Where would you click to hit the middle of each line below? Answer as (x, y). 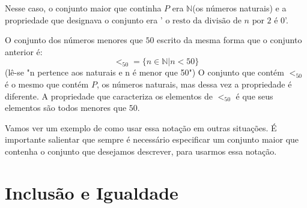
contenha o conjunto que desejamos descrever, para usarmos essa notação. (141, 151)
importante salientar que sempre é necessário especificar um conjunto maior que (152, 139)
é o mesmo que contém (47, 84)
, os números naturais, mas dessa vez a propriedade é (194, 84)
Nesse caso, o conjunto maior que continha (83, 8)
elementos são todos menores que (66, 108)
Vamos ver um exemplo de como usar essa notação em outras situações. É (141, 127)
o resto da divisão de (203, 21)
